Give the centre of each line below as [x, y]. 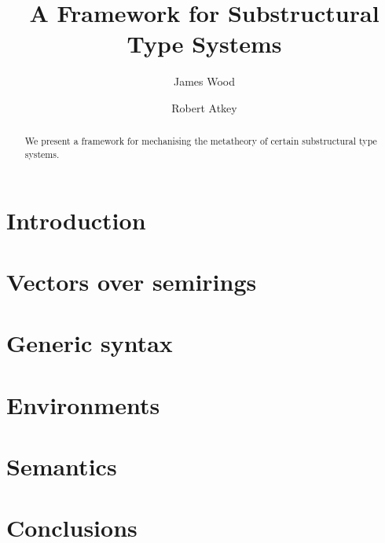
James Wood [204, 81]
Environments [83, 404]
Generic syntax [90, 343]
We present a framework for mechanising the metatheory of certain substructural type [201, 141]
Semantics [62, 466]
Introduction [76, 220]
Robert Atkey [204, 107]
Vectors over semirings [132, 281]
